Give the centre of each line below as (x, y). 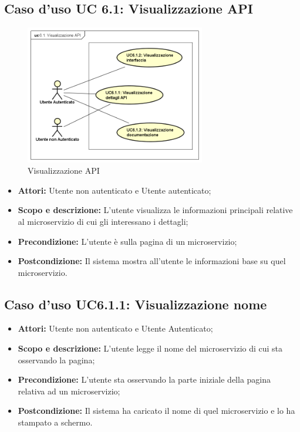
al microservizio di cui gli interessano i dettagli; (103, 221)
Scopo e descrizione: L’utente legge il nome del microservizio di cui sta (150, 348)
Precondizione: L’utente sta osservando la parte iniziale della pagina (144, 379)
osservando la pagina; (56, 360)
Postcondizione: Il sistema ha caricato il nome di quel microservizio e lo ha (156, 411)
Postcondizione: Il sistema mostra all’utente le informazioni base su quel (152, 261)
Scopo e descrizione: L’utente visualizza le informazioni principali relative (155, 210)
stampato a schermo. (55, 422)
